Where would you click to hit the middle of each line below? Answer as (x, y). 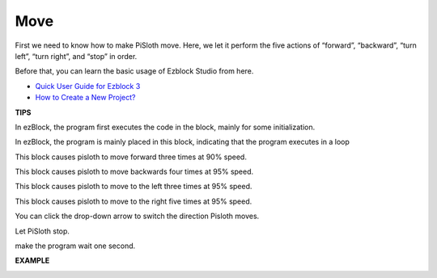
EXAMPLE (32, 261)
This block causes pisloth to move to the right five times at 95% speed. (134, 201)
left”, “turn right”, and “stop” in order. (76, 56)
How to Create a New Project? (85, 98)
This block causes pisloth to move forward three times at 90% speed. (131, 157)
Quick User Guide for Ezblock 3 (88, 86)
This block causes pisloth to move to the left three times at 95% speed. (134, 187)
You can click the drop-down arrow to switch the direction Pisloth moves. (137, 216)
